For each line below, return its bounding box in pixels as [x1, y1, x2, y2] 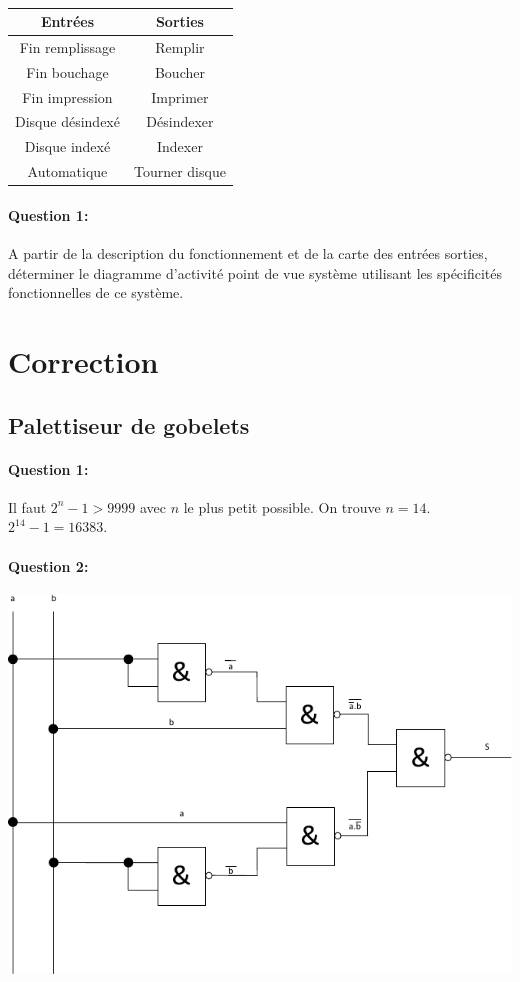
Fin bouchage [26, 61, 109, 82]
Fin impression [22, 86, 113, 107]
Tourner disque [133, 161, 226, 182]
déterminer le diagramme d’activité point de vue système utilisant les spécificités [8, 262, 503, 283]
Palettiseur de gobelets [8, 409, 250, 440]
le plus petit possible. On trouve [183, 496, 381, 517]
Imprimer [151, 86, 209, 107]
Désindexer [146, 111, 214, 132]
